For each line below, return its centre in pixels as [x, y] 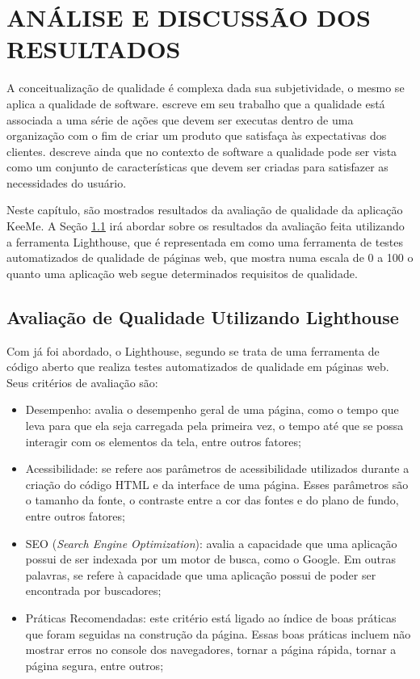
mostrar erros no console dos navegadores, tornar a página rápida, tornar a [211, 649]
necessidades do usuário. [67, 182]
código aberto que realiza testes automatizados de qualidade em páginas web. [198, 367]
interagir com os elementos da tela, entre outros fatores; [163, 441]
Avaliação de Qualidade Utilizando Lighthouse [203, 316]
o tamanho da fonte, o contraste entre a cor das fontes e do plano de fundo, [212, 500]
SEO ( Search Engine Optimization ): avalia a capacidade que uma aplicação [211, 543]
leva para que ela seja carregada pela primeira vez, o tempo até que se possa [214, 426]
